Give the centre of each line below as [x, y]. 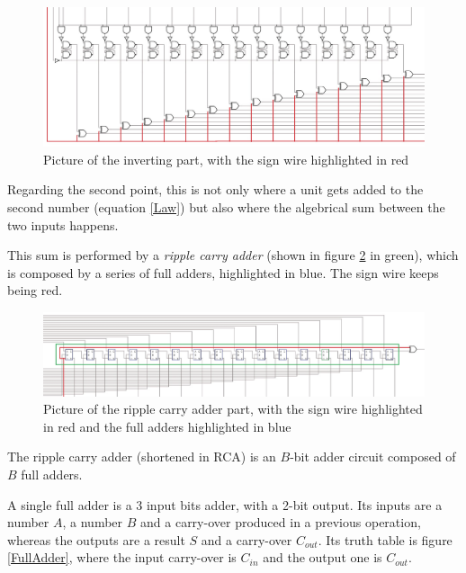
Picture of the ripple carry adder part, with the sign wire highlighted [233, 409]
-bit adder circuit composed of [373, 457]
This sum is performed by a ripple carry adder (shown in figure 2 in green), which [233, 255]
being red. [35, 290]
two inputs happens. [63, 224]
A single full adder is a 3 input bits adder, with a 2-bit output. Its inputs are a [225, 504]
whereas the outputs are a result [96, 539]
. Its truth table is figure [385, 539]
